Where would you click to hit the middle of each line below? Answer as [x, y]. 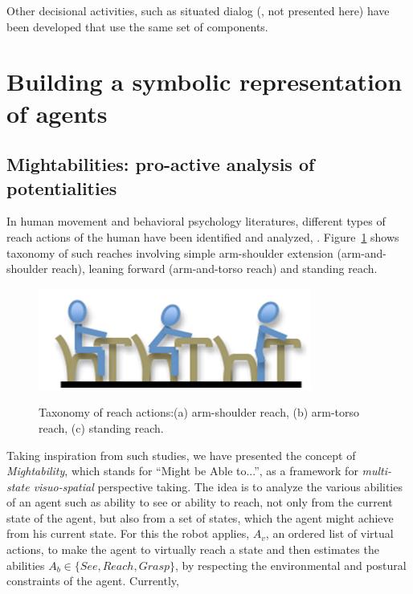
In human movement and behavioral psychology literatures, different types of [196, 221]
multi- [377, 471]
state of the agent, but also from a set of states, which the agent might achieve [200, 517]
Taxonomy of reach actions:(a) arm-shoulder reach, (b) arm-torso [199, 412]
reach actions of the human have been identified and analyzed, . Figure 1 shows [203, 236]
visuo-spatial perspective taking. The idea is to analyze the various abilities [218, 486]
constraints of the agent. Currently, [93, 581]
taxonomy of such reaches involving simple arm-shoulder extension [170, 252]
